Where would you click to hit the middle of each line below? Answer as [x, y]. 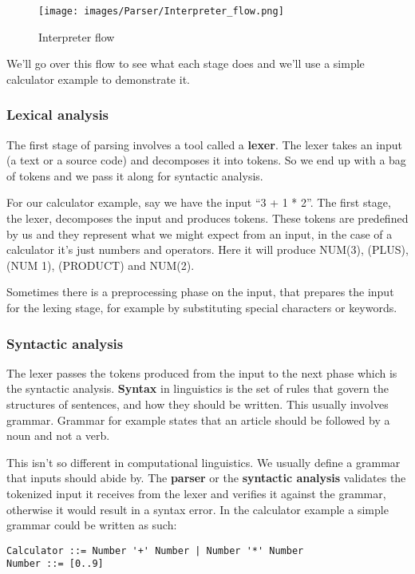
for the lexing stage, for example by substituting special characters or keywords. [202, 307]
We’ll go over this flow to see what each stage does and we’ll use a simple [186, 63]
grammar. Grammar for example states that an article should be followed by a [198, 420]
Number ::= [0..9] [55, 564]
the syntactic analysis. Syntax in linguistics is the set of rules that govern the [198, 388]
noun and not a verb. [58, 435]
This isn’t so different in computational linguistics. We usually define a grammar [204, 462]
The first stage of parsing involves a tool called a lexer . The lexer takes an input [205, 144]
